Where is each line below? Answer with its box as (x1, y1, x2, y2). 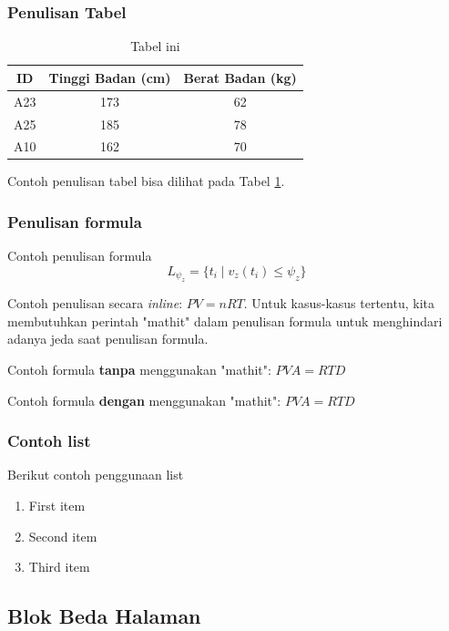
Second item (28, 526, 97, 545)
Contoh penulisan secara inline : (7, 294, 183, 313)
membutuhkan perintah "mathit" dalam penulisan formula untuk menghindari (7, 311, 443, 330)
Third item (28, 557, 90, 576)
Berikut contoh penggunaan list (7, 465, 184, 484)
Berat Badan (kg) (183, 67, 297, 87)
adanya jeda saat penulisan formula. (7, 329, 209, 348)
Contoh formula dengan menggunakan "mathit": (7, 390, 281, 409)
